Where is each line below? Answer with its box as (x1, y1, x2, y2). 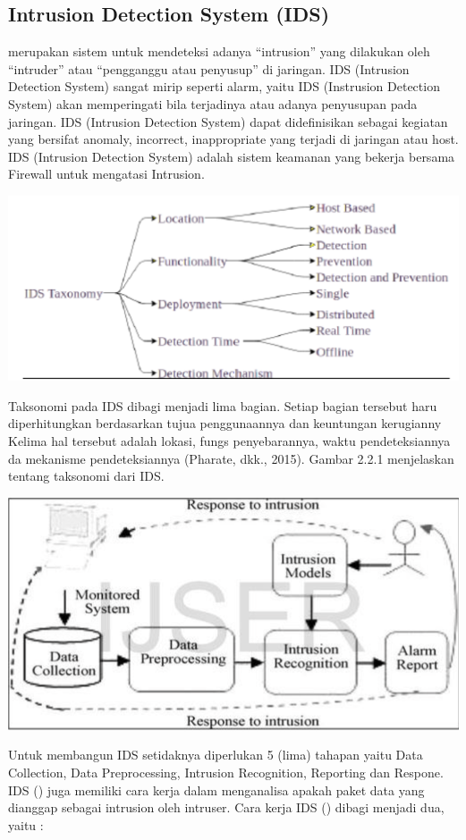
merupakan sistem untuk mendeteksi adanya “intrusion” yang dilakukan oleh (8, 42, 430, 61)
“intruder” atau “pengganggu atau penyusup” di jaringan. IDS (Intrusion (8, 59, 410, 78)
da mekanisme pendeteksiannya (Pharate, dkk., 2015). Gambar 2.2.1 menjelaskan (8, 449, 454, 467)
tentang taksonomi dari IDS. (8, 466, 165, 485)
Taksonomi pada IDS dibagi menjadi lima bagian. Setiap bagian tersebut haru (8, 396, 437, 415)
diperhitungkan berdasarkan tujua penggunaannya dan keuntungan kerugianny (8, 414, 442, 433)
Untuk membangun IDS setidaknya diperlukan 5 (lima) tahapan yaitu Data (8, 745, 423, 764)
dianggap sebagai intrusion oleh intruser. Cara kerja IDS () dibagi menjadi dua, (8, 798, 445, 817)
